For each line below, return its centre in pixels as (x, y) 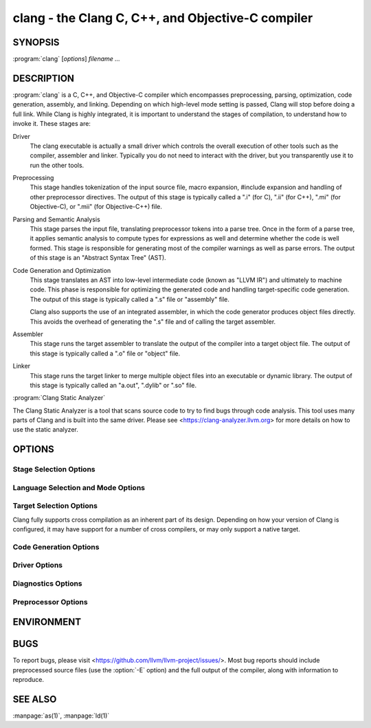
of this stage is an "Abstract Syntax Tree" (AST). (98, 258)
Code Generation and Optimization (62, 270)
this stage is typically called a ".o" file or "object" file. (105, 353)
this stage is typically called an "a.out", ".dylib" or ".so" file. (113, 385)
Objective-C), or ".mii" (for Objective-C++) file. (96, 207)
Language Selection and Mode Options (79, 487)
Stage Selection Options (54, 470)
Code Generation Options (56, 547)
